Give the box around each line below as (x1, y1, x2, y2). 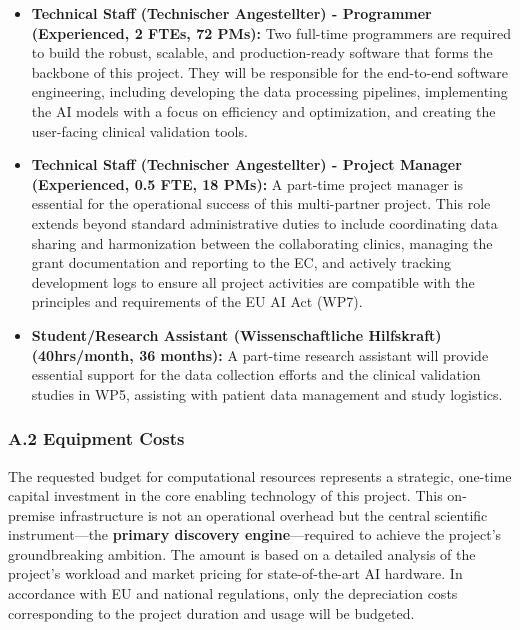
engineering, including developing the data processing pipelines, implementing (31, 81, 508, 102)
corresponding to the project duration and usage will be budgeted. (8, 602, 415, 623)
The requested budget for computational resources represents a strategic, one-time (8, 465, 512, 486)
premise (8, 504, 55, 525)
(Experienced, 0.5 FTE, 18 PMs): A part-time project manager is (31, 173, 463, 194)
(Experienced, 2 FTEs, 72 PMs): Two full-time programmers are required (31, 22, 511, 43)
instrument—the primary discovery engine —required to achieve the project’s (8, 524, 502, 545)
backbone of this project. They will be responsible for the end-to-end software (31, 61, 508, 82)
